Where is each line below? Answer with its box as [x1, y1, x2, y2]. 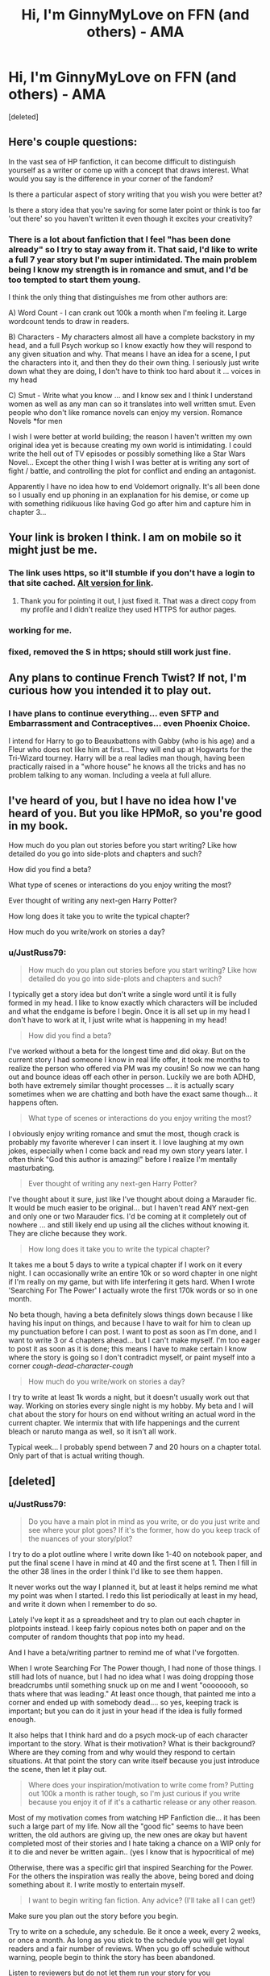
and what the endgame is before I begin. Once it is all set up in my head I [8, 1007, 251, 1016]
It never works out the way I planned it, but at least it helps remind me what [8, 1582, 258, 1592]
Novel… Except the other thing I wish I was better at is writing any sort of [8, 458, 250, 467]
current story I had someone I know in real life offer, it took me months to [8, 1055, 250, 1065]
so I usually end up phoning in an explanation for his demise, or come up [8, 490, 250, 500]
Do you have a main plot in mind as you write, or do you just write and [27, 1517, 260, 1526]
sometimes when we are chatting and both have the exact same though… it [8, 1090, 258, 1099]
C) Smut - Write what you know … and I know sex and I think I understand [8, 391, 253, 401]
